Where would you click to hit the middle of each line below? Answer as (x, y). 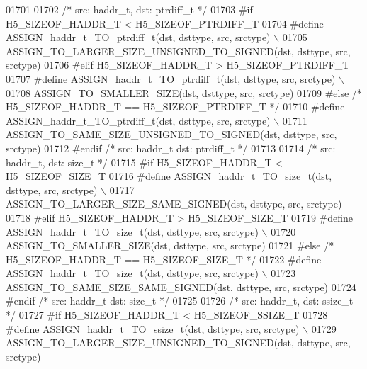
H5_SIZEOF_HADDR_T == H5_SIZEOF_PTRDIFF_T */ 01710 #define (175, 107)
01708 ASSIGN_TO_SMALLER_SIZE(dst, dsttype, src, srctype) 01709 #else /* (184, 92)
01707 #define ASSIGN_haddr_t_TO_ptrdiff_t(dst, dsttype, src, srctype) (171, 78)
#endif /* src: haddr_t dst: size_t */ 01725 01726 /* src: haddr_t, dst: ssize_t (180, 301)
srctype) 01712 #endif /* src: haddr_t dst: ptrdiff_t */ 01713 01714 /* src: (171, 148)
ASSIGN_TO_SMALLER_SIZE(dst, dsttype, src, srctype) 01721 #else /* (170, 245)
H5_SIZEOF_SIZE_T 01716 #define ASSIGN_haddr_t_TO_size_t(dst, (169, 176)
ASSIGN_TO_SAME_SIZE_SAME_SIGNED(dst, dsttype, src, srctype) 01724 (181, 286)
